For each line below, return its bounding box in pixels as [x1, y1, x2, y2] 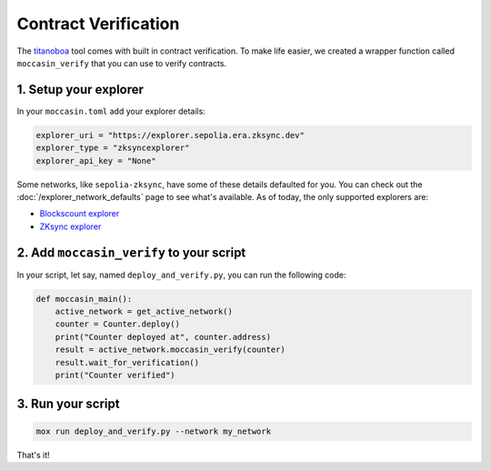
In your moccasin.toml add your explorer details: [16, 105, 206, 116]
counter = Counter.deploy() [55, 319, 181, 329]
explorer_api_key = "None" [35, 155, 156, 165]
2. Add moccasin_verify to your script [16, 245, 246, 260]
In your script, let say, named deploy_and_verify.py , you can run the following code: [16, 269, 346, 280]
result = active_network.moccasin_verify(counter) [55, 345, 286, 355]
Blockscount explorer [39, 208, 120, 219]
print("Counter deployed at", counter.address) [55, 332, 272, 342]
